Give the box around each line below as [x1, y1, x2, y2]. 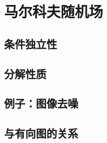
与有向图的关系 [4, 125, 78, 141]
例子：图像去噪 [4, 95, 78, 111]
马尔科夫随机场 [4, 1, 103, 22]
